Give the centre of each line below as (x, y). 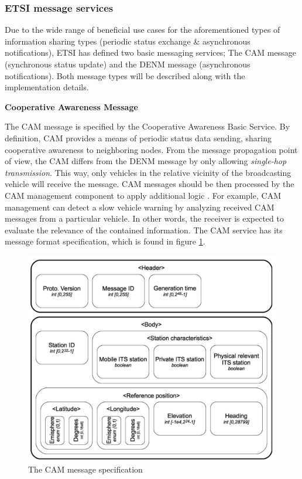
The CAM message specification (85, 469)
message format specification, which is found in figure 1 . (105, 241)
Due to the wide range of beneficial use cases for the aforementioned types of (143, 30)
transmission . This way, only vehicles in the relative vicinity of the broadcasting (148, 172)
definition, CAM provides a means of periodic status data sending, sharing (138, 137)
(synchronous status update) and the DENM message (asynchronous (128, 64)
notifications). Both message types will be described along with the (125, 75)
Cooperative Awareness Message (71, 106)
